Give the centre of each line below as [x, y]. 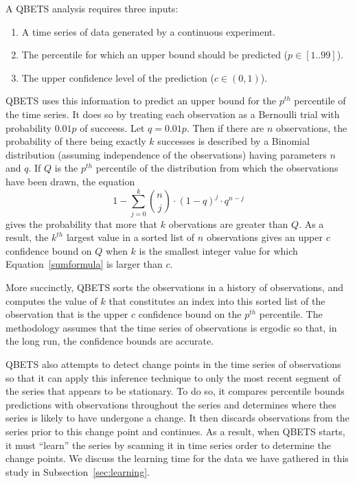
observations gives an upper [264, 237]
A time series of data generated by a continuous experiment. [149, 31]
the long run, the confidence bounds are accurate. [110, 341]
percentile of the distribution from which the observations [217, 168]
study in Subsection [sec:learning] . [78, 471]
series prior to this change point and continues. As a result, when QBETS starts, [175, 431]
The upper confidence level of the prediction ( [118, 77]
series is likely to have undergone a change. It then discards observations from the [177, 418]
